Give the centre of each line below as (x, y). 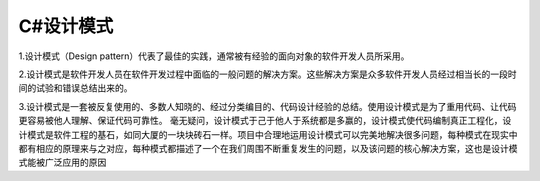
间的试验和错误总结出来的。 (75, 88)
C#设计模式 (66, 26)
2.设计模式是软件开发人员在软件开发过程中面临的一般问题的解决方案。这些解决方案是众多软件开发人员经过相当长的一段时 (267, 74)
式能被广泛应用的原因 (62, 162)
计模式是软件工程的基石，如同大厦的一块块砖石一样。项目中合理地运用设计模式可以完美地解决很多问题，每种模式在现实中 (268, 134)
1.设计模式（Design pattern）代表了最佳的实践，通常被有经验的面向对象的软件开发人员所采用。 (214, 56)
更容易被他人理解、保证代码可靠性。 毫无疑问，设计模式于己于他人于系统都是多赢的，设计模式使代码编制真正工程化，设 (265, 121)
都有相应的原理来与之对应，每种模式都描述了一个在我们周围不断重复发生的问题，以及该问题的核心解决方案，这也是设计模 (268, 148)
